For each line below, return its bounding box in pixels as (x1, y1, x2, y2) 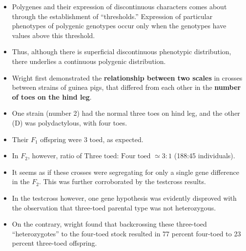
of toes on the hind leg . (12, 91, 92, 102)
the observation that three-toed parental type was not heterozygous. (12, 202, 216, 212)
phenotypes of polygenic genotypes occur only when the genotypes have (12, 21, 226, 31)
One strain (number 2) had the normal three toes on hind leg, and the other (12, 108, 240, 118)
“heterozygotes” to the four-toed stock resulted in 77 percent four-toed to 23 (12, 228, 241, 238)
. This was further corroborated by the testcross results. (39, 176, 206, 187)
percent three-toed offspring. (12, 238, 97, 248)
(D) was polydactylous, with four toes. (12, 117, 127, 127)
